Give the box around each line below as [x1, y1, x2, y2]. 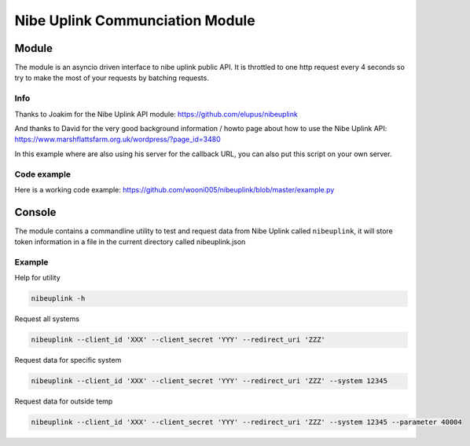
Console [14, 205, 57, 219]
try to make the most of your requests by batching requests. [14, 73, 210, 82]
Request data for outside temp [14, 397, 113, 406]
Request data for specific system [14, 356, 122, 365]
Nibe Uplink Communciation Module [14, 12, 255, 29]
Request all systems [14, 314, 80, 324]
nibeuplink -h [31, 294, 86, 303]
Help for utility [14, 273, 61, 283]
